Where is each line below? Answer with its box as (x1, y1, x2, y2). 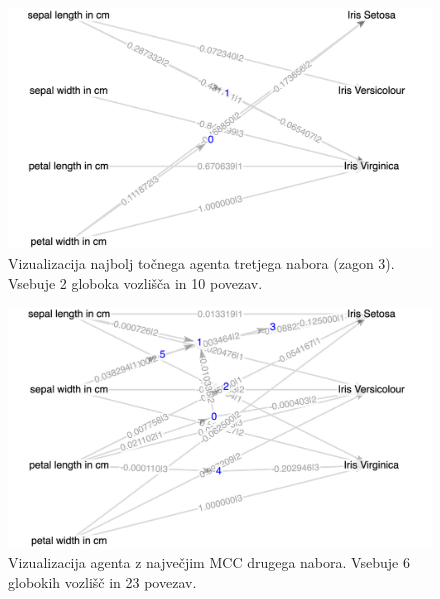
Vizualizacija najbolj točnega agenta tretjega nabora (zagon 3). (8, 252, 395, 273)
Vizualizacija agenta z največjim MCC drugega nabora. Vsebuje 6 (8, 552, 410, 573)
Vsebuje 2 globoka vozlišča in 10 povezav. (8, 272, 263, 293)
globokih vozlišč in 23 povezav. (8, 571, 197, 592)
